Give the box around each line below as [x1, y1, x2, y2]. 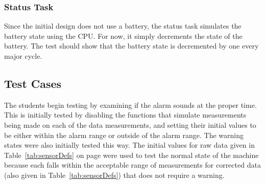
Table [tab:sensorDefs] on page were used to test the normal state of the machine [4, 149, 259, 160]
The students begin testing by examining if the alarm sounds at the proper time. [4, 99, 257, 110]
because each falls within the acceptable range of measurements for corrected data [4, 159, 261, 170]
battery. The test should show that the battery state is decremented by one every [4, 40, 259, 51]
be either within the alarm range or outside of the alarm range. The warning [4, 129, 244, 140]
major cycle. [4, 51, 42, 61]
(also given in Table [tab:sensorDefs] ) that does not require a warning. [4, 169, 225, 180]
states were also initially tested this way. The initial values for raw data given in [4, 140, 255, 150]
